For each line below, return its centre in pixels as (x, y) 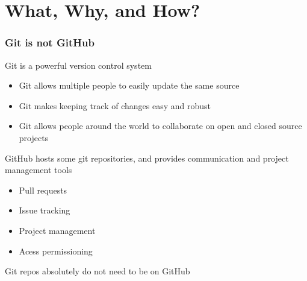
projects (34, 137)
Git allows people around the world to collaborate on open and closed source (160, 126)
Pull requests (43, 190)
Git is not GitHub (50, 43)
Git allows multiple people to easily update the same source (129, 85)
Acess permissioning (56, 251)
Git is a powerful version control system (78, 65)
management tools (39, 170)
